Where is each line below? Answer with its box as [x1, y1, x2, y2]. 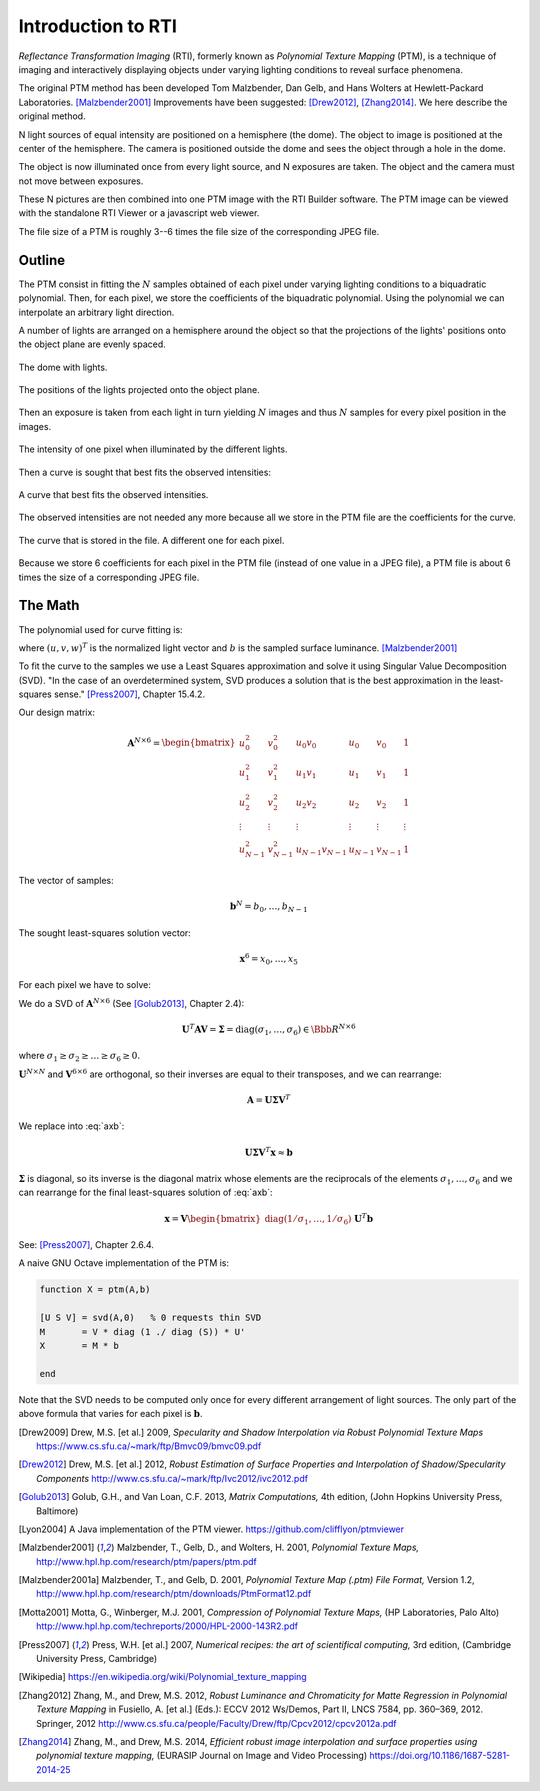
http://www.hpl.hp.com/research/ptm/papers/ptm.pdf [36, 1555, 257, 1567]
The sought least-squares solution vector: [18, 926, 192, 939]
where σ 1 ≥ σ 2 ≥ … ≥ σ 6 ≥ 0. [18, 1050, 141, 1064]
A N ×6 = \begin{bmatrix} [126, 735, 236, 749]
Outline [18, 251, 65, 269]
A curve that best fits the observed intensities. [18, 489, 209, 501]
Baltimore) [36, 1505, 79, 1517]
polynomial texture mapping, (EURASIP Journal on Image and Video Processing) [36, 1750, 368, 1762]
